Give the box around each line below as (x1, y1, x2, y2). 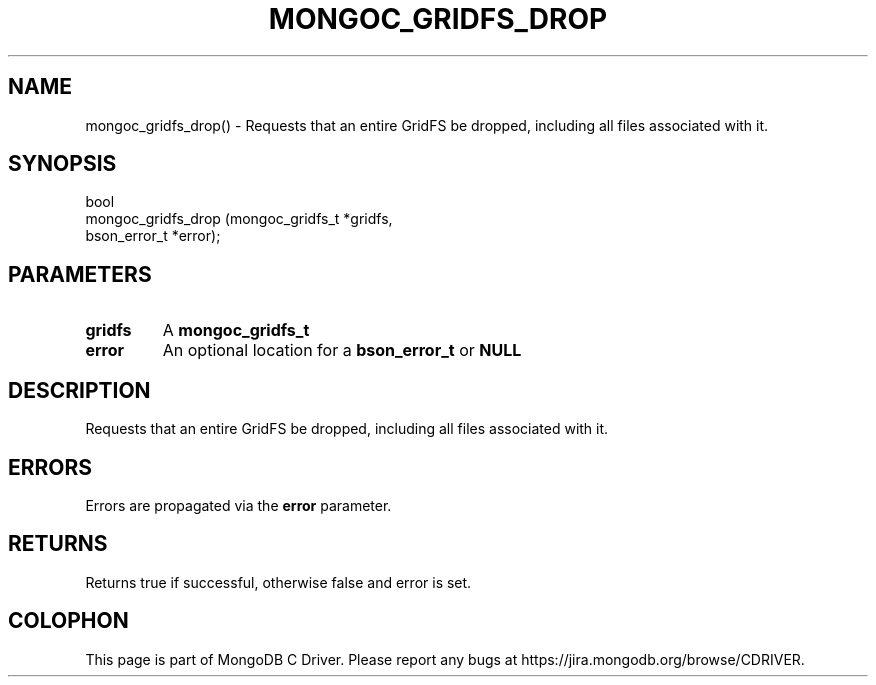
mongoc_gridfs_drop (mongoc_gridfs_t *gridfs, (85, 210, 393, 228)
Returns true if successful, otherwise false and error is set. (85, 573, 472, 591)
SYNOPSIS (8, 151, 117, 177)
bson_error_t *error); (85, 227, 221, 245)
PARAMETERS (8, 261, 152, 287)
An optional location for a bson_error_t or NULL (162, 340, 522, 361)
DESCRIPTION (8, 377, 151, 403)
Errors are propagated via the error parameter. (85, 496, 392, 514)
